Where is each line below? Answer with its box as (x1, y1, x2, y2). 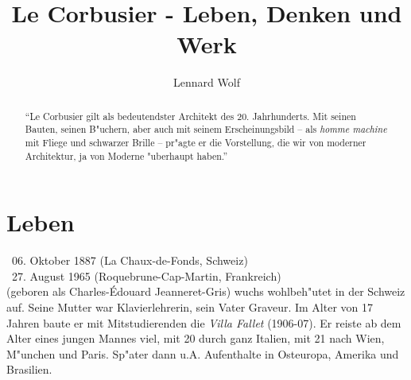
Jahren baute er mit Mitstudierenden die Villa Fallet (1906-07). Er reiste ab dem (6, 314, 401, 331)
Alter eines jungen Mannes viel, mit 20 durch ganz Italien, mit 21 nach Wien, (6, 330, 385, 347)
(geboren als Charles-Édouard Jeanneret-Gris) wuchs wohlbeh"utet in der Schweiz (6, 283, 405, 300)
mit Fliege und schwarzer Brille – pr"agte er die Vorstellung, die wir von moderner (25, 136, 366, 149)
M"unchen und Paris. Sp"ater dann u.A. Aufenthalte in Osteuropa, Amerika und (6, 345, 399, 362)
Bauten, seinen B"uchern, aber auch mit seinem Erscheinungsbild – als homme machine (25, 122, 387, 136)
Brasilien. (6, 361, 52, 378)
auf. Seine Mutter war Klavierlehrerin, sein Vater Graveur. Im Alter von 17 (6, 299, 373, 316)
